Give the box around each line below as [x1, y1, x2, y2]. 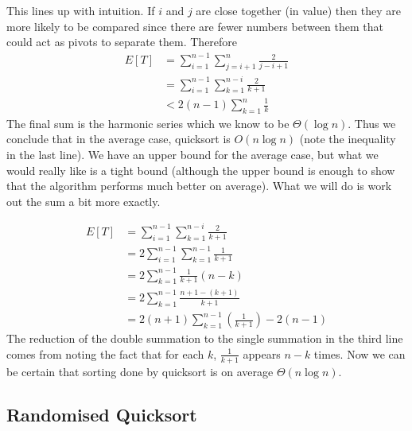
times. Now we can [313, 345, 406, 362]
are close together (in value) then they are [196, 2, 401, 18]
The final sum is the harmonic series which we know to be [6, 115, 290, 131]
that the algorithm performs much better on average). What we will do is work [6, 177, 392, 194]
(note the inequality [299, 130, 396, 147]
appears [243, 345, 281, 362]
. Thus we [348, 115, 396, 131]
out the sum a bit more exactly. [6, 192, 161, 209]
